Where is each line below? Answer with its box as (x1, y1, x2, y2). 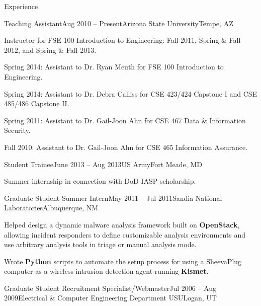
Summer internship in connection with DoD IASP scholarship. (4, 176, 196, 186)
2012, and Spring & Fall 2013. (4, 44, 97, 55)
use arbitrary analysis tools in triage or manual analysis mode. (4, 239, 197, 250)
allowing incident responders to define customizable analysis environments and (4, 229, 246, 240)
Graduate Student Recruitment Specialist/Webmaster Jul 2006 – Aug (4, 282, 216, 293)
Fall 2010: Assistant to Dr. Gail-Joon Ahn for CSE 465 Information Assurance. (4, 141, 248, 152)
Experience (4, 1, 38, 11)
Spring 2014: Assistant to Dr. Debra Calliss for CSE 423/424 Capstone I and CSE (4, 88, 257, 99)
